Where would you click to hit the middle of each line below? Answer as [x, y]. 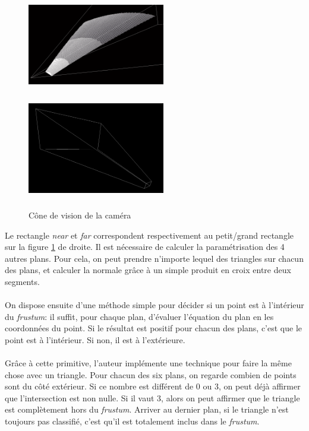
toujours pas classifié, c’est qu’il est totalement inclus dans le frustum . [132, 421]
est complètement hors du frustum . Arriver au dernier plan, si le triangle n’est [147, 409]
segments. [22, 281]
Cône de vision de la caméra [80, 215]
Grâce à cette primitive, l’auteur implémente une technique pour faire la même [148, 363]
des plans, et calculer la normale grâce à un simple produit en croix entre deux [148, 270]
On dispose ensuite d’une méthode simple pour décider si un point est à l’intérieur [154, 305]
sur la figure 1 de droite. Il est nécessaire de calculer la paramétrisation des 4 [145, 247]
